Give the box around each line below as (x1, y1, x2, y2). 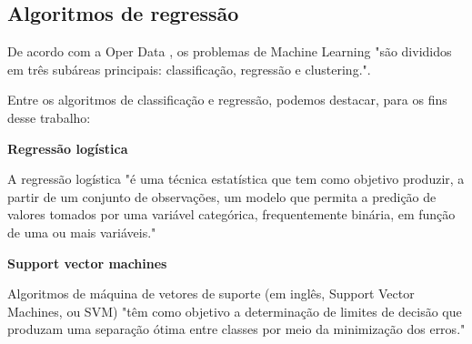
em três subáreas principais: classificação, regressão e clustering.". (7, 59, 371, 78)
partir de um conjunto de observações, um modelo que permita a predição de (7, 187, 437, 206)
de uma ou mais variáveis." (7, 222, 156, 241)
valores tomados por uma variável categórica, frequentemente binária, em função (7, 205, 456, 224)
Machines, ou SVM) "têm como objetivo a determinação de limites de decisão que (7, 301, 462, 320)
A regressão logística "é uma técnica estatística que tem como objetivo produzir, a (7, 169, 465, 188)
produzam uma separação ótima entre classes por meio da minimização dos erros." (7, 319, 466, 339)
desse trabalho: (7, 107, 91, 126)
